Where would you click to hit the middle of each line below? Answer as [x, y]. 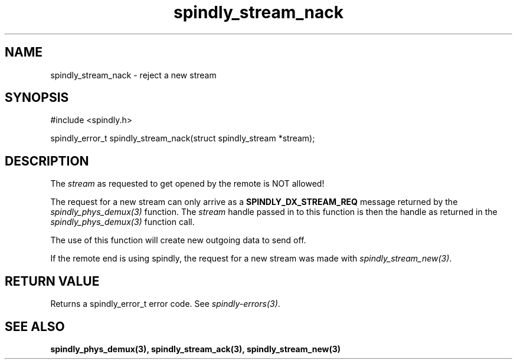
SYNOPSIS [37, 98]
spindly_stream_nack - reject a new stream [133, 75]
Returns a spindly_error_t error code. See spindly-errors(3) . [165, 304]
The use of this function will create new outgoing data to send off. [178, 240]
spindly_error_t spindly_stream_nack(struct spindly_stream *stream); [183, 138]
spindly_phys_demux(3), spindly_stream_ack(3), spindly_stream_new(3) [196, 349]
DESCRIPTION [47, 161]
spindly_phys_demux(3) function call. [122, 222]
